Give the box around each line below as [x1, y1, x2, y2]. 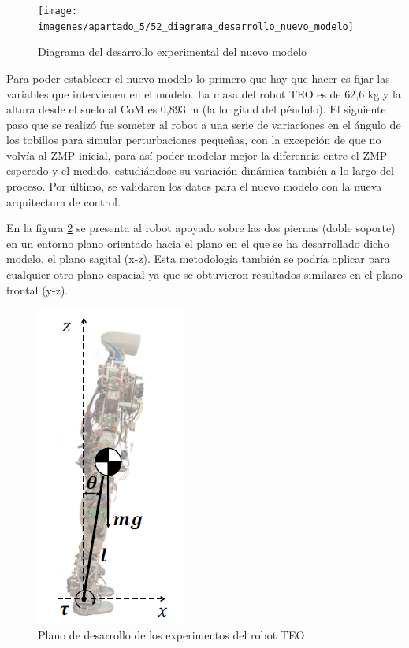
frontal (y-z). [6, 281, 69, 298]
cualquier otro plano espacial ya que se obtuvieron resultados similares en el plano [6, 266, 403, 283]
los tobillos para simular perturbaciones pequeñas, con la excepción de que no [6, 131, 381, 148]
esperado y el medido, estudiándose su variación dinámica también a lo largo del [6, 162, 394, 179]
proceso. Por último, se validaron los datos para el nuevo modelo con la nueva [6, 178, 382, 194]
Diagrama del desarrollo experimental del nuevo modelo [38, 43, 307, 60]
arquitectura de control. [6, 193, 121, 209]
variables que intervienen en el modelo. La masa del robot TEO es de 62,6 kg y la [6, 85, 401, 102]
